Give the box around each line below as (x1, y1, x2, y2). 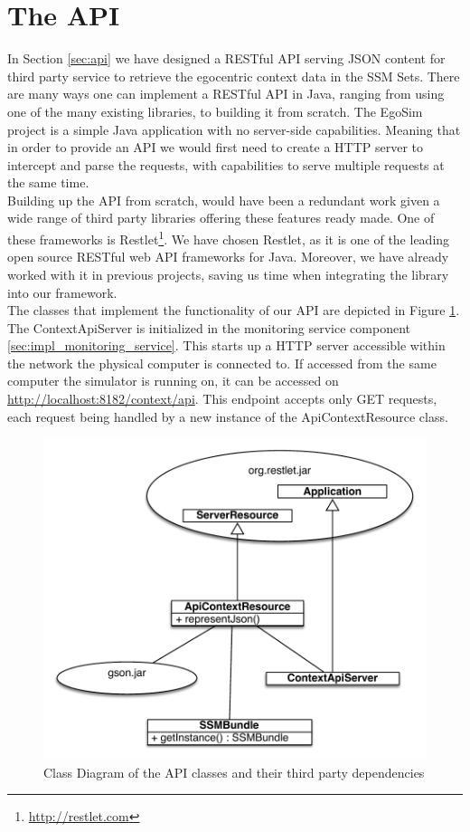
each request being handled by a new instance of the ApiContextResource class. (7, 406, 448, 426)
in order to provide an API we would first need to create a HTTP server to (7, 138, 424, 157)
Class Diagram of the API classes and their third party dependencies (43, 762, 425, 781)
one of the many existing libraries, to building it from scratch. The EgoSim (7, 101, 423, 120)
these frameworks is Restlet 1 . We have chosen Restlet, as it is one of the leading (7, 227, 450, 248)
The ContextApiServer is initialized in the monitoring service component (7, 318, 410, 337)
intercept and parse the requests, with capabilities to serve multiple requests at (7, 155, 445, 174)
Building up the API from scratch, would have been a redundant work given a (7, 190, 440, 209)
